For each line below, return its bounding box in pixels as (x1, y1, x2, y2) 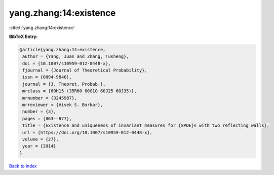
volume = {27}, (22, 137, 59, 142)
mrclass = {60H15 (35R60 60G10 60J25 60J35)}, (22, 88, 137, 94)
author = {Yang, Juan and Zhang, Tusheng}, (22, 54, 129, 59)
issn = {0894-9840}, (22, 74, 72, 80)
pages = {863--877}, (22, 116, 72, 121)
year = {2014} (22, 143, 56, 149)
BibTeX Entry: (9, 34, 38, 39)
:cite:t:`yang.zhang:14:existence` (9, 25, 76, 31)
